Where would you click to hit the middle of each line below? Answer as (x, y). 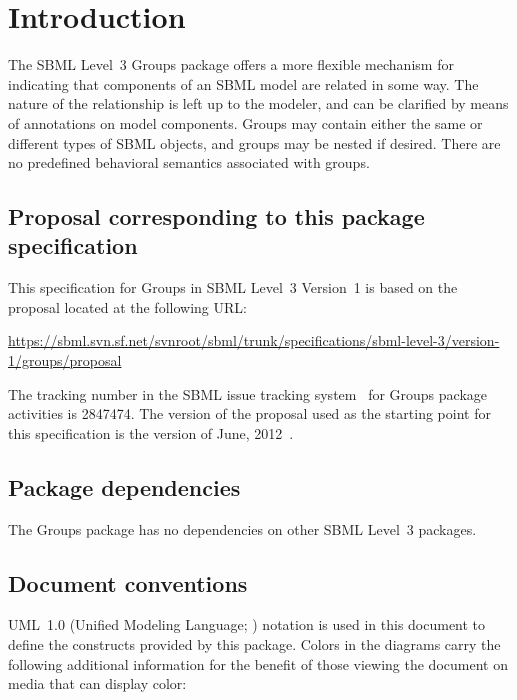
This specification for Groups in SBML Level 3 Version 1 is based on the (233, 287)
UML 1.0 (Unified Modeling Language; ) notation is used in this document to (247, 624)
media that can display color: (97, 683)
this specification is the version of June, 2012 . (151, 432)
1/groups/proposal (65, 360)
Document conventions (128, 582)
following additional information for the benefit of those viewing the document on (258, 663)
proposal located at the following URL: (127, 306)
